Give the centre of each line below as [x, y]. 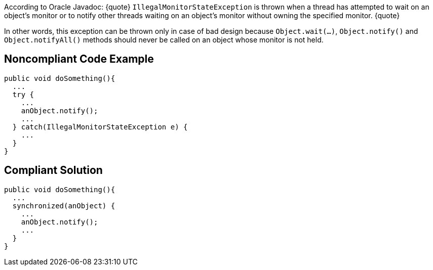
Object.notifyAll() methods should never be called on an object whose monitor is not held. [164, 40]
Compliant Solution [53, 170]
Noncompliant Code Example [79, 59]
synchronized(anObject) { [64, 206]
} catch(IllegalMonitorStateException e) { [100, 127]
